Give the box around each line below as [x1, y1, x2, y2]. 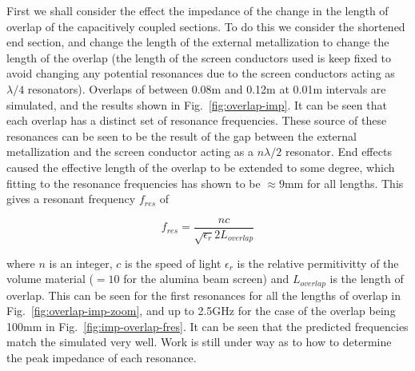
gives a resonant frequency [6, 190, 136, 207]
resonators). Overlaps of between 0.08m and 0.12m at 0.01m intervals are [27, 80, 386, 97]
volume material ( [6, 270, 94, 287]
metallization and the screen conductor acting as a [6, 143, 253, 160]
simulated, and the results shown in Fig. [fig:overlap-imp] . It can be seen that [6, 96, 387, 113]
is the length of [329, 270, 404, 287]
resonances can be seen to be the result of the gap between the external [6, 127, 357, 144]
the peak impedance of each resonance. [6, 349, 197, 365]
